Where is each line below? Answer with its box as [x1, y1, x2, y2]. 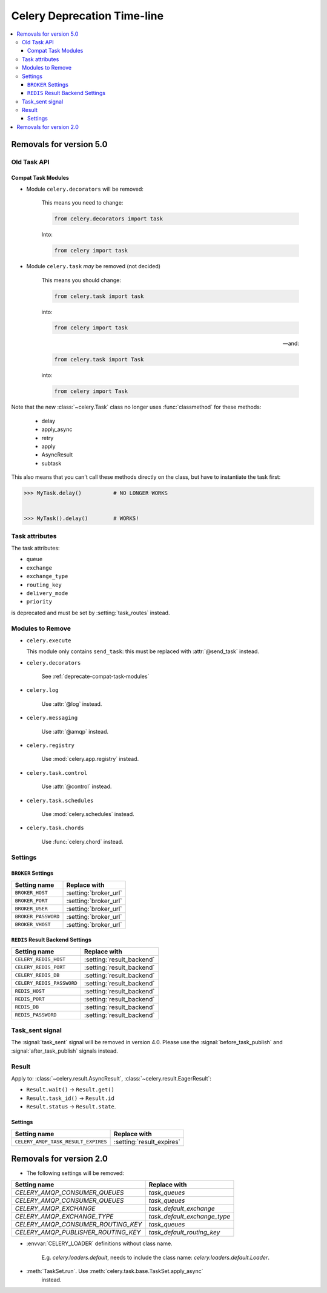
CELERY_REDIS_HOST [15, 956, 66, 962]
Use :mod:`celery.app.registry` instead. [41, 755, 139, 763]
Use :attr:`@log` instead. [41, 700, 102, 708]
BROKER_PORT [15, 898, 48, 904]
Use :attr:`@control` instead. [41, 783, 112, 790]
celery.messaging [26, 714, 78, 722]
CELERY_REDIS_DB [15, 972, 60, 979]
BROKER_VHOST [15, 921, 51, 928]
